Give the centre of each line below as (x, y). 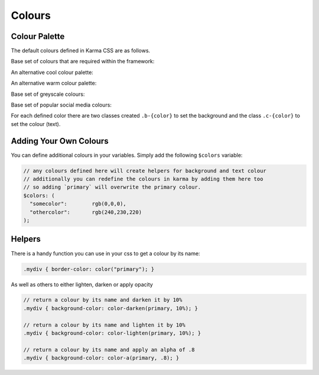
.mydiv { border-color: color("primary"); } (89, 269)
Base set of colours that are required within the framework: (83, 62)
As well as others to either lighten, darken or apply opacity (82, 285)
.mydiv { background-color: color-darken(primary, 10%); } (110, 308)
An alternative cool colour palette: (52, 72)
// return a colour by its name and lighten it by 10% (104, 325)
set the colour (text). (36, 124)
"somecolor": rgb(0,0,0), (78, 204)
